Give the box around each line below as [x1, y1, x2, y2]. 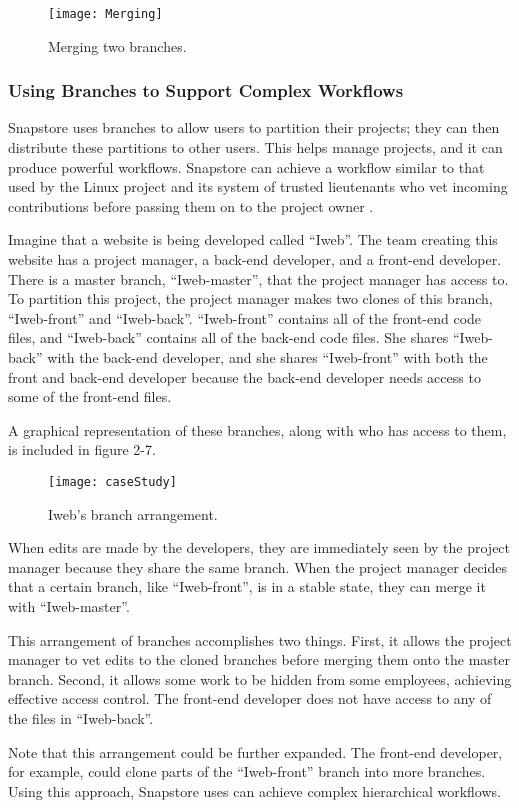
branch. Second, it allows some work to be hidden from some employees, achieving [8, 668, 512, 689]
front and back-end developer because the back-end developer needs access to [8, 366, 481, 387]
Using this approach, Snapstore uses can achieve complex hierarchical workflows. [8, 780, 501, 801]
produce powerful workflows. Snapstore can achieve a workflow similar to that [8, 156, 485, 177]
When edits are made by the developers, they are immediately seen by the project [8, 537, 511, 558]
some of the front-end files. [8, 386, 172, 407]
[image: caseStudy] [48, 474, 177, 489]
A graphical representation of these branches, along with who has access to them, [8, 419, 507, 440]
